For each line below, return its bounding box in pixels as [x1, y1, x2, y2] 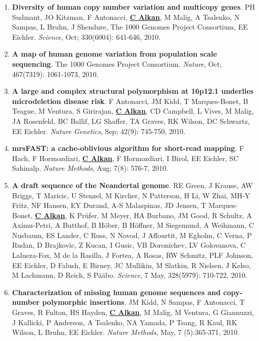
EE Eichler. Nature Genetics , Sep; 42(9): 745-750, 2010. [12, 125, 186, 136]
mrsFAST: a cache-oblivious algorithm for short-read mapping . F [12, 143, 244, 153]
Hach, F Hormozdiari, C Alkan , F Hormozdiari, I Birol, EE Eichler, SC [12, 152, 239, 163]
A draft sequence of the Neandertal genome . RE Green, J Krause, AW [12, 179, 253, 190]
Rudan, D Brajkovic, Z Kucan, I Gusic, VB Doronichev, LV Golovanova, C [12, 240, 246, 250]
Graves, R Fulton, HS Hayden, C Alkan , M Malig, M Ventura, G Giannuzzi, [12, 307, 254, 318]
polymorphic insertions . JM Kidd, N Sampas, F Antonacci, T [42, 297, 245, 307]
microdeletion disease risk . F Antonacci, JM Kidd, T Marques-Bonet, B [12, 95, 248, 106]
